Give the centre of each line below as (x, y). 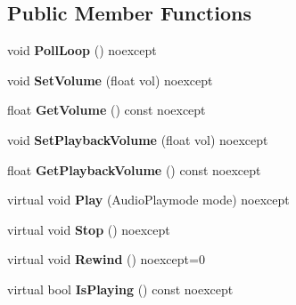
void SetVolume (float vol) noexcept (110, 80)
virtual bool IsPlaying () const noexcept (120, 289)
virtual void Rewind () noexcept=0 (106, 259)
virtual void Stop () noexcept (89, 229)
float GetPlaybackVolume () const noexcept (134, 169)
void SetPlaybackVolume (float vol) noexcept (138, 139)
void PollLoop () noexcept (82, 50)
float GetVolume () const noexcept (107, 110)
